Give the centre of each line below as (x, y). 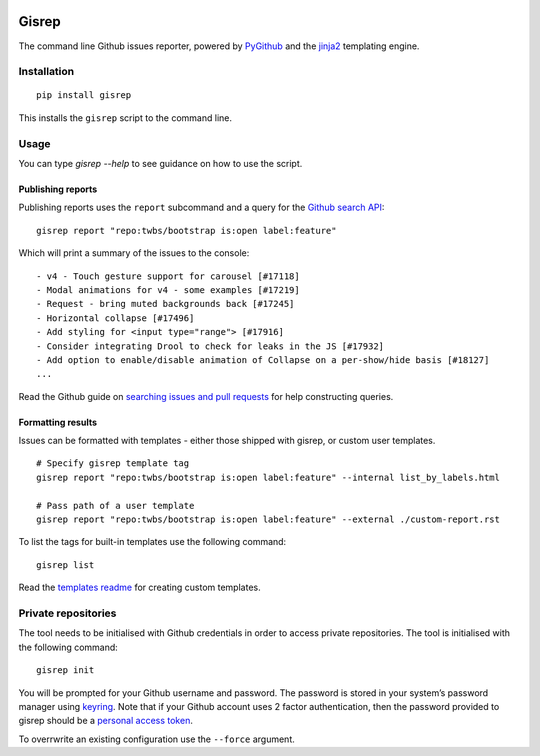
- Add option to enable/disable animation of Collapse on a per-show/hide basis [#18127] (263, 359)
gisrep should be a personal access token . (106, 721)
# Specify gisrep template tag (113, 463)
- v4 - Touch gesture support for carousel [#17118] (168, 276)
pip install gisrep (84, 95)
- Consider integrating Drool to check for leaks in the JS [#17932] (210, 346)
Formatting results (58, 422)
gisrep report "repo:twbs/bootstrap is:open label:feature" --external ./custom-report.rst (268, 519)
